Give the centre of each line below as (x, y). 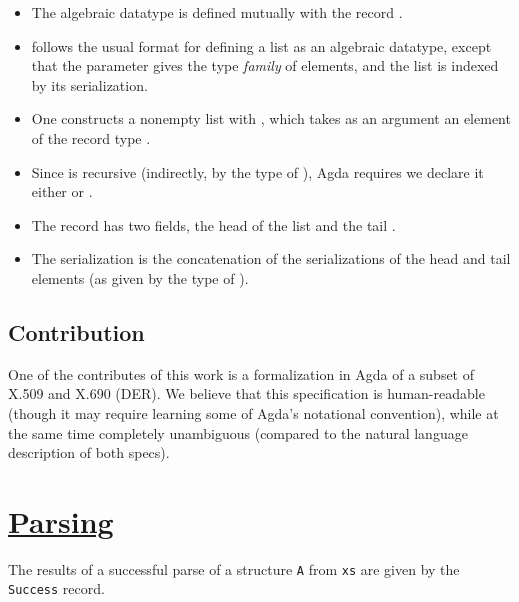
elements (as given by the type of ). (140, 277)
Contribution (76, 331)
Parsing (61, 520)
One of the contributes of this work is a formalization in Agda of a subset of (241, 373)
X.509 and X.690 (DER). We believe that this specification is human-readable (246, 393)
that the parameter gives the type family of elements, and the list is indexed (265, 65)
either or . (62, 191)
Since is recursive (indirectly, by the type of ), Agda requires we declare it (257, 171)
